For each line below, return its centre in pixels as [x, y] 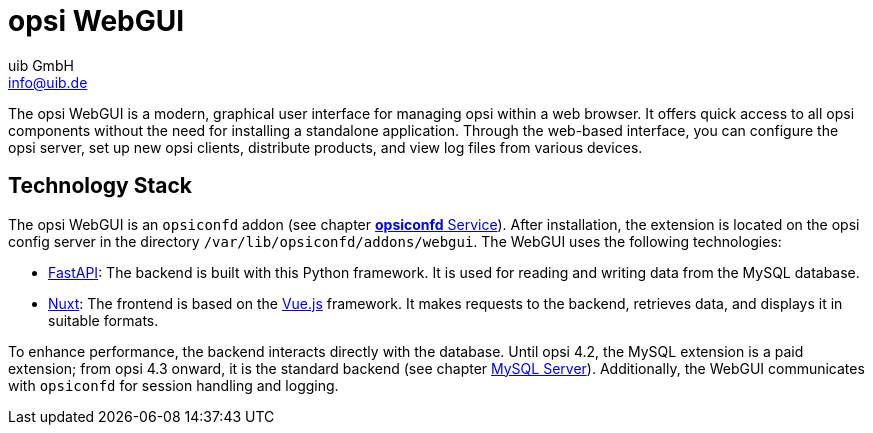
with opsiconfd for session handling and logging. [173, 385]
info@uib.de [48, 82]
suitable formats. [103, 320]
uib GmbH [41, 65]
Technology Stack [100, 186]
